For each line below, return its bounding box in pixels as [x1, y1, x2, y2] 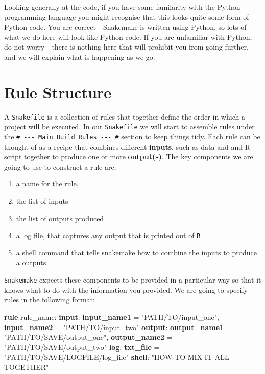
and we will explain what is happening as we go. [4, 51, 155, 62]
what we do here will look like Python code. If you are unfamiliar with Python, [4, 31, 252, 42]
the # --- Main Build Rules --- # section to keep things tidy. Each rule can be [4, 131, 260, 142]
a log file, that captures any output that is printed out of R [16, 230, 201, 241]
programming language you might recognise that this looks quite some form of [4, 11, 249, 22]
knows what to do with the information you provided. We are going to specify [4, 284, 248, 295]
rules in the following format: [4, 294, 95, 305]
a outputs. [16, 257, 49, 268]
